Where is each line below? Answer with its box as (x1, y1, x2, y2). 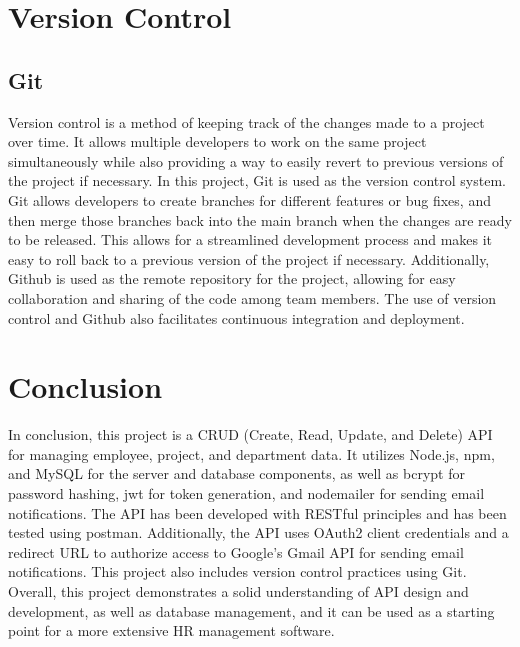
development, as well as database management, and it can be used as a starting (8, 600, 495, 621)
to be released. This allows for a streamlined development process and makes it (8, 229, 493, 250)
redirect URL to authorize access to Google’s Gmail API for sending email (8, 541, 464, 562)
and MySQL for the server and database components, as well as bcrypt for (8, 463, 465, 484)
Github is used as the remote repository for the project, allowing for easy (8, 268, 456, 289)
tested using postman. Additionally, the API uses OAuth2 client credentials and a (8, 522, 509, 543)
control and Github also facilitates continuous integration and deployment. (8, 307, 465, 328)
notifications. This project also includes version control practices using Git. (8, 561, 467, 582)
